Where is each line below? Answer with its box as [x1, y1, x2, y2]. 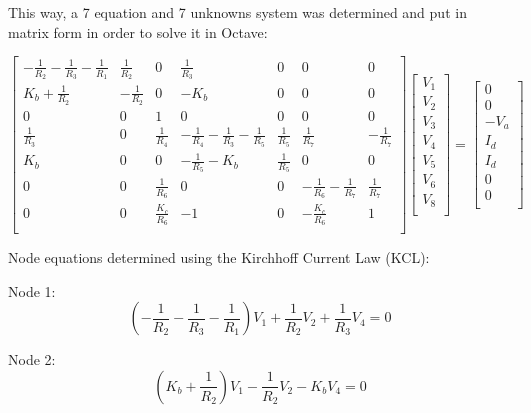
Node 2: [8, 349, 56, 370]
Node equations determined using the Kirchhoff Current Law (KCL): [8, 247, 430, 268]
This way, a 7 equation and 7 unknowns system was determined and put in [8, 2, 467, 22]
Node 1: [8, 280, 56, 301]
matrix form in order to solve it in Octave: [8, 21, 268, 42]
